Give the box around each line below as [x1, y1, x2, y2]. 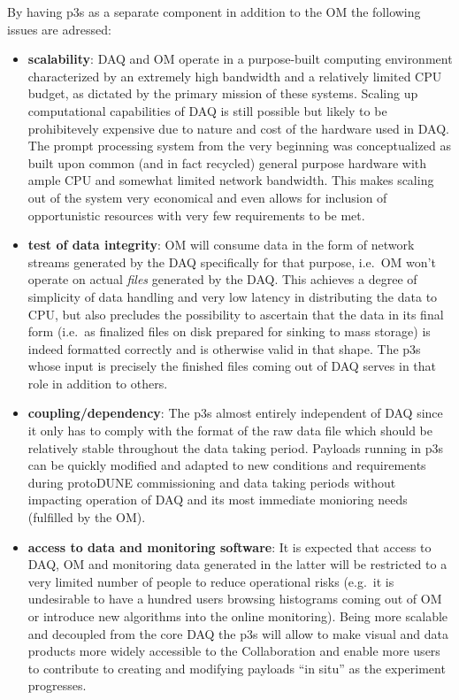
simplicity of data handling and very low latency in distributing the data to [27, 287, 438, 305]
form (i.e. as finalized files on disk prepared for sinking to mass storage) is [27, 322, 431, 341]
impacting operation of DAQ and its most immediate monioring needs [27, 490, 408, 509]
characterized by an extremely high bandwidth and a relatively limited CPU [27, 66, 442, 85]
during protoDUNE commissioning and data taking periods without [27, 473, 396, 491]
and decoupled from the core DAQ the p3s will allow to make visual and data [27, 624, 449, 642]
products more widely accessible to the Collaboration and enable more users [27, 642, 440, 660]
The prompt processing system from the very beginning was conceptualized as [27, 136, 451, 155]
